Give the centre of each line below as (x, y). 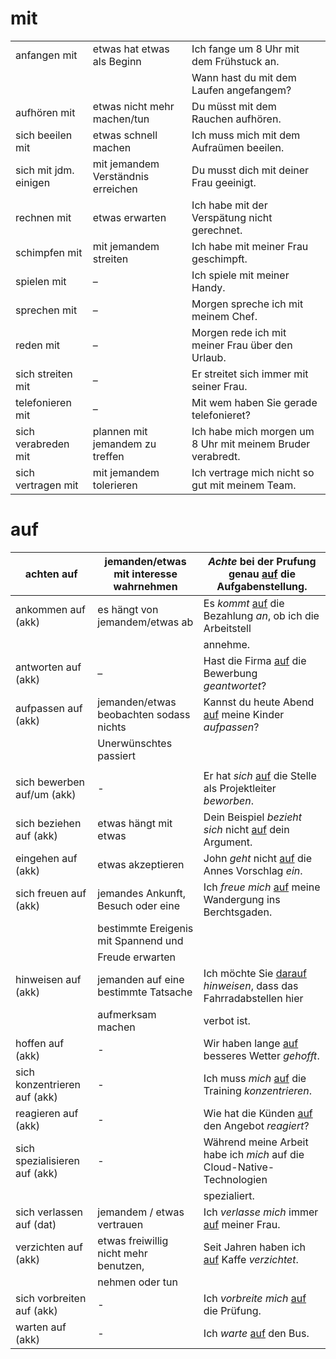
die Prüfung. (232, 1310)
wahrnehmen (145, 586)
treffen (108, 456)
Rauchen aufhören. (236, 119)
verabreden (42, 444)
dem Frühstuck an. (235, 61)
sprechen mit (46, 310)
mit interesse (145, 574)
